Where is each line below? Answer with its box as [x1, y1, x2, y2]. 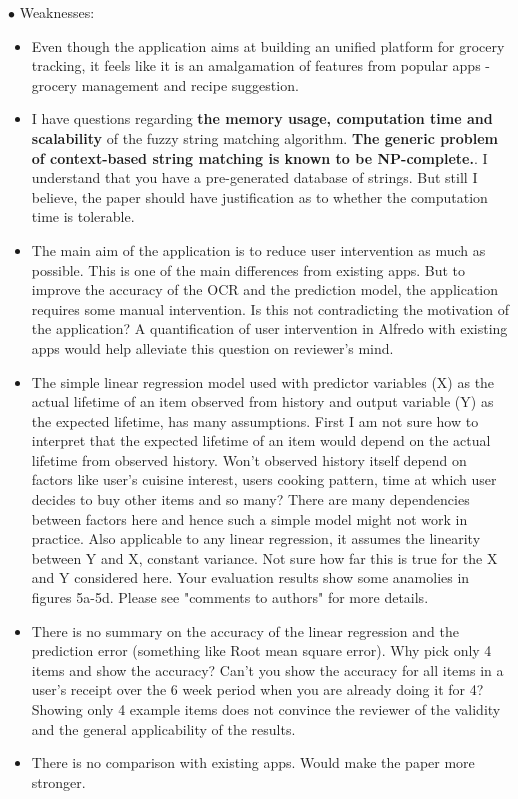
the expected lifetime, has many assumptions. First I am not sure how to [31, 410, 479, 431]
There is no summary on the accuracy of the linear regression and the [31, 620, 459, 641]
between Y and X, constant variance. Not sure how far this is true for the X [31, 547, 498, 568]
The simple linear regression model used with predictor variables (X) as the [31, 371, 495, 392]
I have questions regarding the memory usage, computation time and [31, 108, 493, 129]
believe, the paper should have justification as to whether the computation [31, 186, 488, 207]
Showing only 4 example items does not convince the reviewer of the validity [31, 699, 501, 719]
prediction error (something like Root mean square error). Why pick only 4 [31, 640, 492, 661]
